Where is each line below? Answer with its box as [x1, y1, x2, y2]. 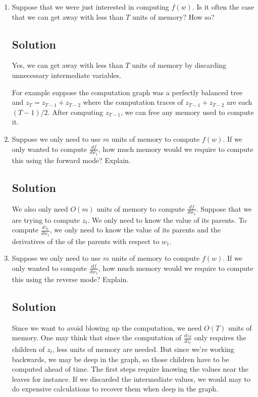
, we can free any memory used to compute [120, 106, 254, 117]
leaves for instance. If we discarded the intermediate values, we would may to [12, 373, 250, 384]
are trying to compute [12, 214, 80, 225]
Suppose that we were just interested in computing [12, 2, 169, 12]
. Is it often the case [192, 2, 254, 12]
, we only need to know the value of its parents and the [49, 224, 221, 235]
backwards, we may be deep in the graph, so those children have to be [12, 353, 229, 364]
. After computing [47, 106, 104, 117]
